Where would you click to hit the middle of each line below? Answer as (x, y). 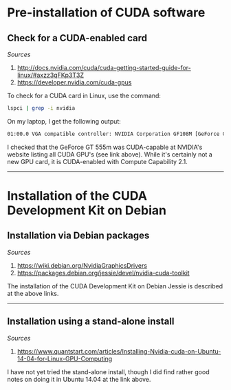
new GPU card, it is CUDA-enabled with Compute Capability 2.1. (97, 161)
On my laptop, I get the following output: (64, 121)
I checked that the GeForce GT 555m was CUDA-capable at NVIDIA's (105, 147)
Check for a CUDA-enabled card (77, 38)
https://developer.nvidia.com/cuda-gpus (74, 82)
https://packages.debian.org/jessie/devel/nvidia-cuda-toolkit (103, 273)
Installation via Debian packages (78, 236)
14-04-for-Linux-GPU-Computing (65, 358)
